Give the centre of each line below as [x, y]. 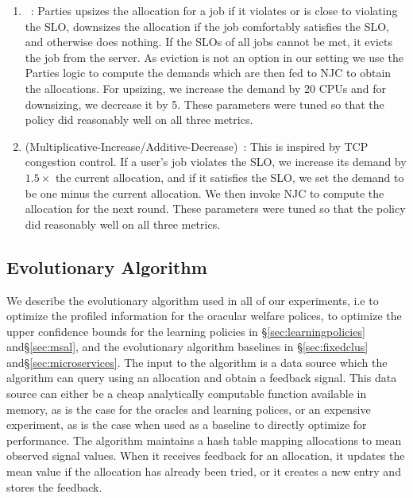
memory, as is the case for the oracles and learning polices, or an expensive [189, 409]
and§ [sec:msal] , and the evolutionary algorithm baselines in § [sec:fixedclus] [187, 347]
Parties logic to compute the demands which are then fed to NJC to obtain [208, 73]
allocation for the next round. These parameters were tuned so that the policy [215, 208]
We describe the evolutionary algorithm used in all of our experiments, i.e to [193, 300]
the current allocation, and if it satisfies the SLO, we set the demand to [230, 177]
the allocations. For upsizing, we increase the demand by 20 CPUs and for [206, 88]
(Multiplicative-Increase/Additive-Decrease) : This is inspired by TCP [197, 146]
